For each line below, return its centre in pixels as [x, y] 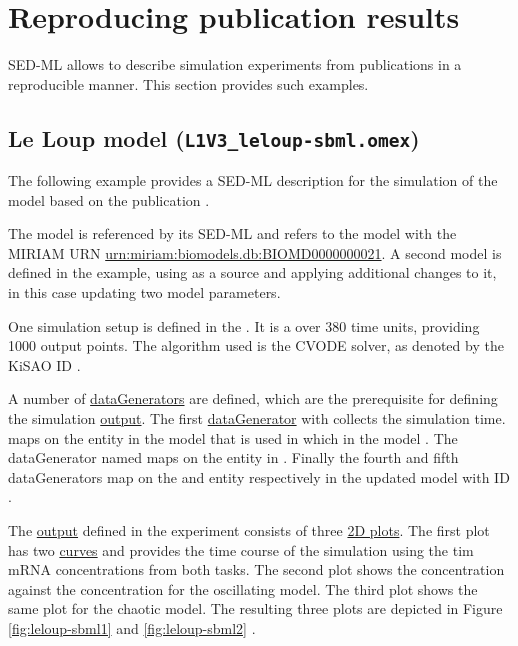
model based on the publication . [109, 199]
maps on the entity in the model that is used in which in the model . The [233, 437]
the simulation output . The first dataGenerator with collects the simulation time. [257, 418]
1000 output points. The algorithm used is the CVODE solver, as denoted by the [256, 345]
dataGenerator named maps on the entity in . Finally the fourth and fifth [233, 457]
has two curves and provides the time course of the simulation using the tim [241, 549]
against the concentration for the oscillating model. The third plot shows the [243, 588]
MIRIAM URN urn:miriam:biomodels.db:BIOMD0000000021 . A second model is [255, 252]
